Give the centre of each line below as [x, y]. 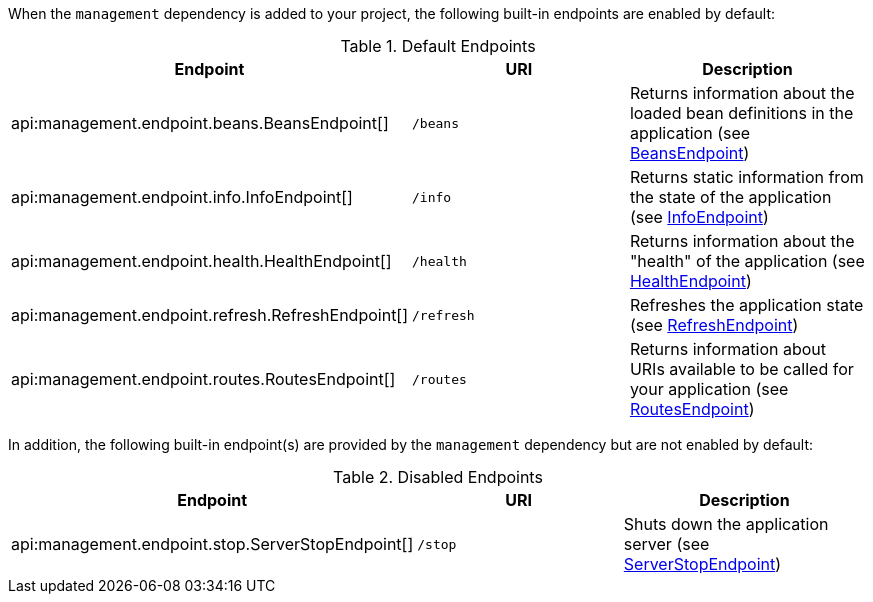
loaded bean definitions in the [741, 113]
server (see [666, 544]
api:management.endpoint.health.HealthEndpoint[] [201, 261]
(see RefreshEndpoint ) [714, 325]
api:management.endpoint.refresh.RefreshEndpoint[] [210, 315]
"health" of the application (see [747, 261]
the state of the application [730, 197]
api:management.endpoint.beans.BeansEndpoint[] [200, 123]
